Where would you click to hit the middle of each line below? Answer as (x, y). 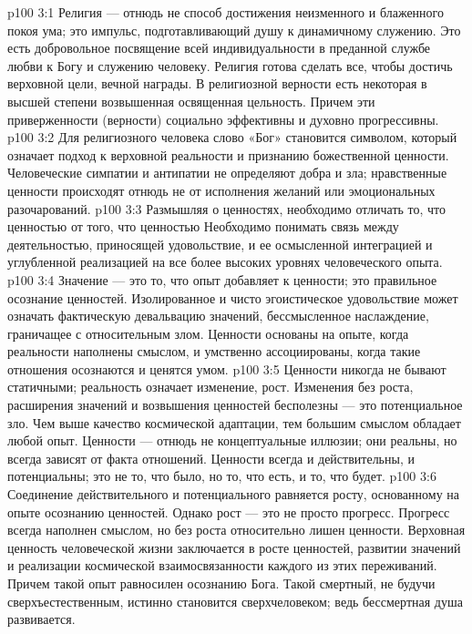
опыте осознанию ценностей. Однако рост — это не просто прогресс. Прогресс (229, 511)
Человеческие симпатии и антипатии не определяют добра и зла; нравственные (227, 173)
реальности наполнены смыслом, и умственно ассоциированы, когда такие (214, 351)
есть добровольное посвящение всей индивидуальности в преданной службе (219, 48)
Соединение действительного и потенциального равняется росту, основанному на (234, 494)
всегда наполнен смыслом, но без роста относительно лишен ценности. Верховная (236, 530)
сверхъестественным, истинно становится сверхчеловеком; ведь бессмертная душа (235, 601)
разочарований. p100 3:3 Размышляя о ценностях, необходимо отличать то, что (227, 208)
